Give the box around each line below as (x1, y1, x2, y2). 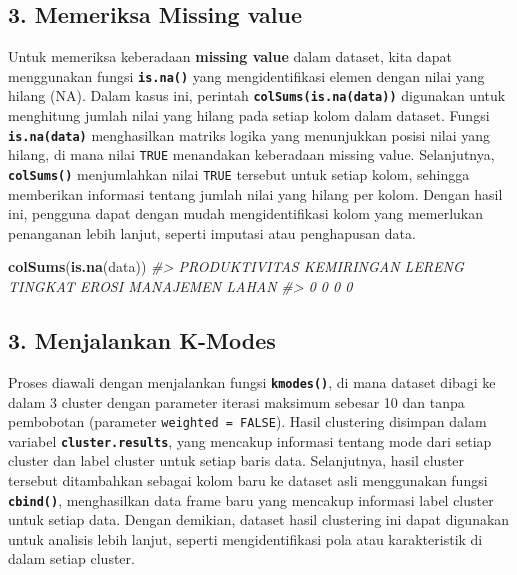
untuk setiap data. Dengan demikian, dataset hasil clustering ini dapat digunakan (8, 509, 510, 530)
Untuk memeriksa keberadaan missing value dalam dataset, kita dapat (8, 46, 452, 67)
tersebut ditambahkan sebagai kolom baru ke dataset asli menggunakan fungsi (8, 470, 488, 490)
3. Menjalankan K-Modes (8, 325, 276, 356)
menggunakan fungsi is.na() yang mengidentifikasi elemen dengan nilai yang (8, 65, 485, 86)
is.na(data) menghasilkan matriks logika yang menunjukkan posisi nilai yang (8, 124, 491, 145)
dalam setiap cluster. (8, 548, 135, 569)
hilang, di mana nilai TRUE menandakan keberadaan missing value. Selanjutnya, (8, 144, 495, 165)
